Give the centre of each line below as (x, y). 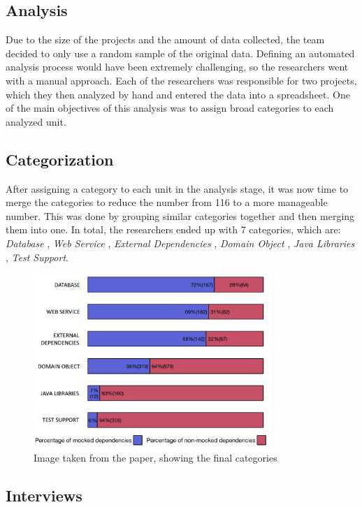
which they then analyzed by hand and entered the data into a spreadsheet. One (178, 94)
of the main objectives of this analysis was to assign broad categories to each (170, 108)
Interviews (44, 495)
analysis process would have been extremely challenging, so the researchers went (177, 67)
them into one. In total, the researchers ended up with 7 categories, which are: (173, 229)
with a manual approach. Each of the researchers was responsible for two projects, (181, 80)
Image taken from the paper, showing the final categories (155, 457)
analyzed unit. (36, 121)
